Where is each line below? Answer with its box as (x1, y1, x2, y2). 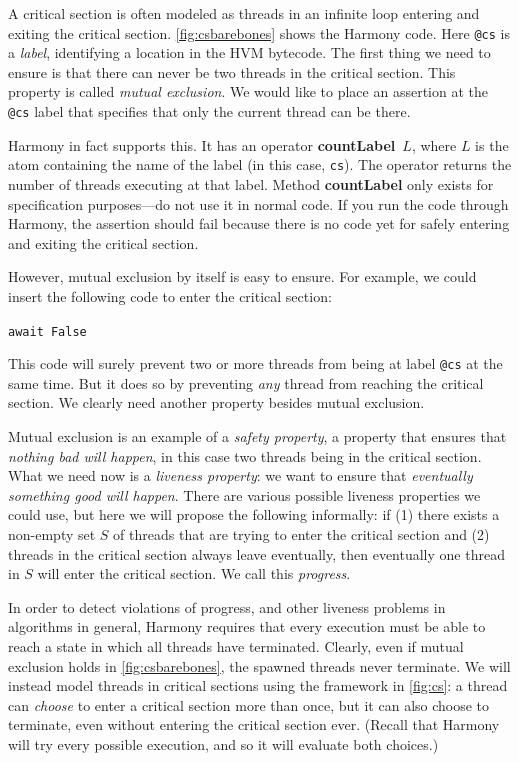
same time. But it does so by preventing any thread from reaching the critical (8, 372, 484, 393)
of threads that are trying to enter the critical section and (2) (113, 523, 490, 544)
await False (8, 324, 87, 339)
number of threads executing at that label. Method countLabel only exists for (8, 173, 494, 194)
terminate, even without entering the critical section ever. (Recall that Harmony (8, 714, 500, 735)
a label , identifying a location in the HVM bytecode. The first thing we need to (8, 42, 491, 63)
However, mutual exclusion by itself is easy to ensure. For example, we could (8, 266, 477, 287)
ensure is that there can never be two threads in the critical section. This (8, 61, 456, 82)
